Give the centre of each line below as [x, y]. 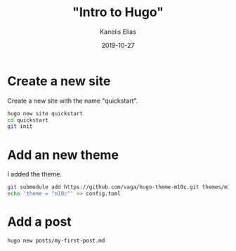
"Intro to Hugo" [118, 12]
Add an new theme [63, 155]
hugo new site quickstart [45, 113]
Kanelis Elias [118, 32]
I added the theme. [34, 174]
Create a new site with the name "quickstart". [73, 101]
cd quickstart [28, 120]
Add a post [39, 222]
